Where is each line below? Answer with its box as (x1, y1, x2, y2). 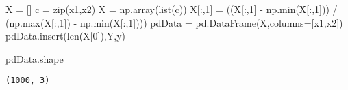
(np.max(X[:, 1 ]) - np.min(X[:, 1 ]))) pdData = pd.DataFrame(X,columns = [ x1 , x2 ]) (5, 15, 343, 29)
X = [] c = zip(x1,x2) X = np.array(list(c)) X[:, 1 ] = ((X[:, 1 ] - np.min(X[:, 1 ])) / (5, 2, 338, 16)
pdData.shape (5, 51, 64, 65)
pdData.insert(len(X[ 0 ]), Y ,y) (5, 29, 125, 43)
